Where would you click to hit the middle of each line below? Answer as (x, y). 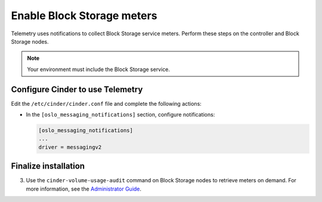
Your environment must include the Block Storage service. (98, 69)
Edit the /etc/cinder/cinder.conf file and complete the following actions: (106, 103)
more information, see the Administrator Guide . (84, 189)
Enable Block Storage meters (84, 16)
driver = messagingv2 (70, 147)
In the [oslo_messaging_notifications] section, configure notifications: (120, 115)
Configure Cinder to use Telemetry (77, 89)
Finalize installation (48, 166)
